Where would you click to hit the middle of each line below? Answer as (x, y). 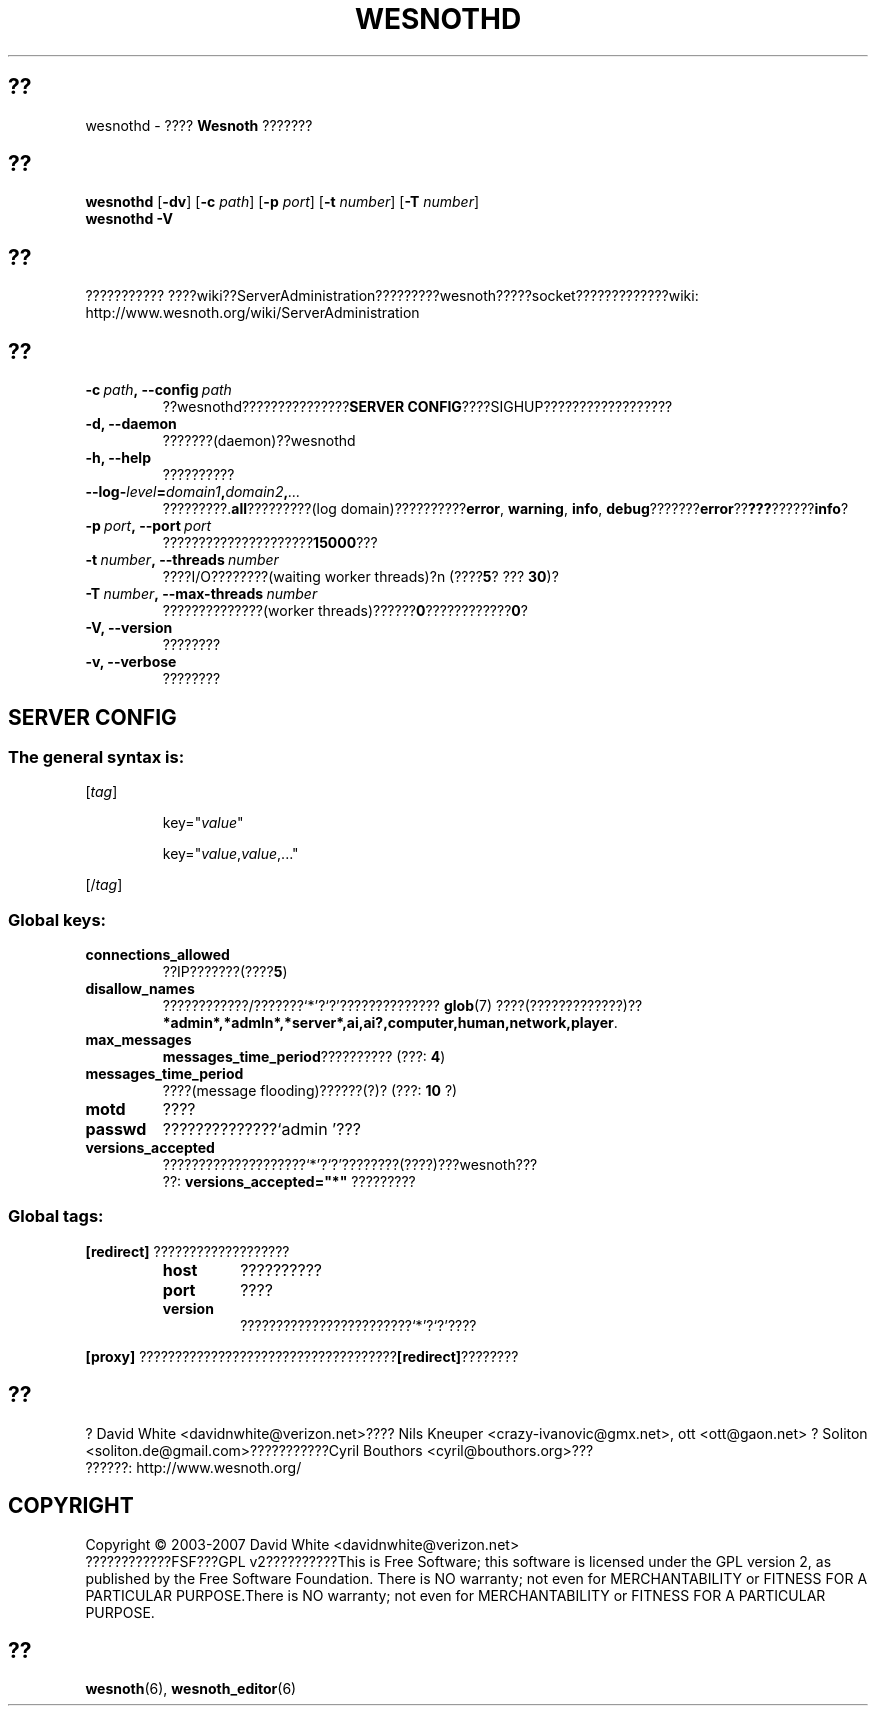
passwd (116, 1129)
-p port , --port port (148, 526)
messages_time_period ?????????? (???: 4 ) (304, 1057)
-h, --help (118, 458)
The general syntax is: (96, 756)
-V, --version (129, 628)
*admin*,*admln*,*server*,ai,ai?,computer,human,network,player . (390, 1023)
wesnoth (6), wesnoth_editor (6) (191, 1689)
